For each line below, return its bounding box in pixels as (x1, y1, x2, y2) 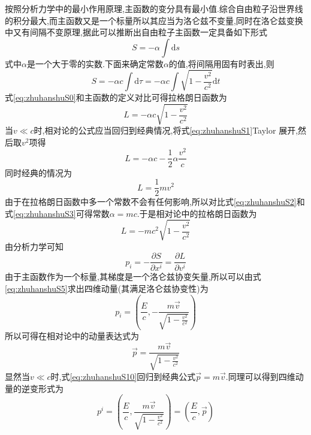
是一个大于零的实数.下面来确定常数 (26, 57, 164, 70)
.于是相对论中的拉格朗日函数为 (137, 207, 257, 219)
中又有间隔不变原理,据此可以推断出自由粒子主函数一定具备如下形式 (5, 26, 267, 38)
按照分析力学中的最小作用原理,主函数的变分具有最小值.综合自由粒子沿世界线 (5, 2, 303, 14)
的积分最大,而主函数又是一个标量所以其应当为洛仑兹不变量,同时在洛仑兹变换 (5, 14, 303, 26)
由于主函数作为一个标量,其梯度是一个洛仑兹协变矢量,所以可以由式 (5, 270, 261, 283)
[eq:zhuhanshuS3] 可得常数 (13, 207, 110, 219)
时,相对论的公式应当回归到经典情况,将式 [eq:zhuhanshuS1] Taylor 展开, (34, 124, 298, 137)
